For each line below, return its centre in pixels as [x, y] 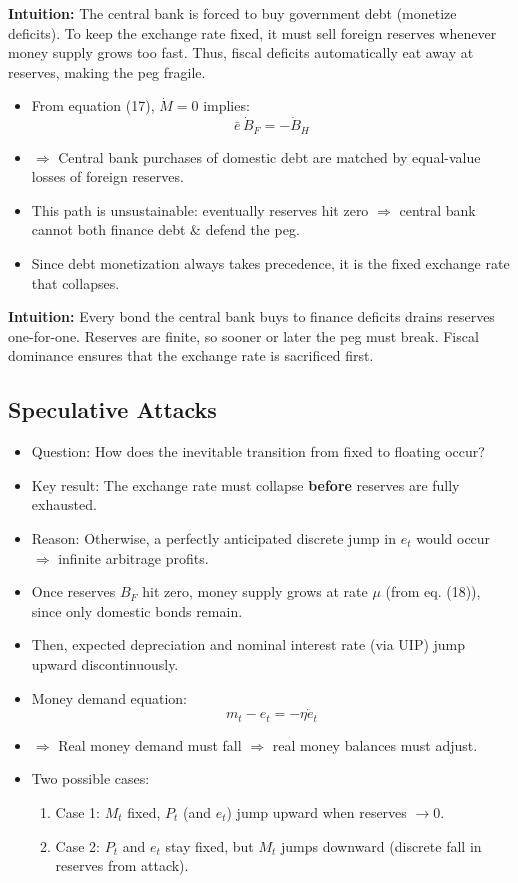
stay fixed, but [209, 845]
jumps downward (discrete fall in [381, 845]
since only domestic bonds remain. [137, 610]
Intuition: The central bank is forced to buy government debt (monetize [232, 13]
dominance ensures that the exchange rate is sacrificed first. [191, 355]
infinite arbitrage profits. [133, 557]
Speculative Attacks [112, 409]
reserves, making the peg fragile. [107, 71]
